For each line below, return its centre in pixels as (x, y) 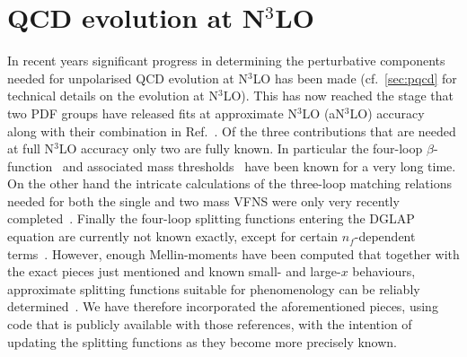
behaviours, (384, 271)
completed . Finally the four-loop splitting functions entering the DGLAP (211, 218)
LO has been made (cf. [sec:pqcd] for (355, 78)
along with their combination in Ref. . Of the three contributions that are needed (232, 131)
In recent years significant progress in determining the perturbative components (226, 61)
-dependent (385, 236)
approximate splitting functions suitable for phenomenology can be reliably (214, 288)
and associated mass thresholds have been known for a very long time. (259, 165)
